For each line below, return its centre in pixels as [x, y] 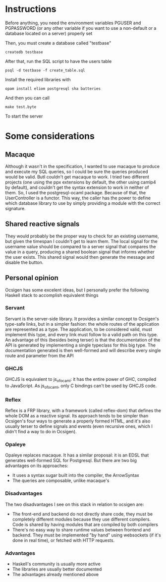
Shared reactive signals [42, 224]
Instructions [31, 9]
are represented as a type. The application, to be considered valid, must [79, 329]
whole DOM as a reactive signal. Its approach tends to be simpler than [77, 416]
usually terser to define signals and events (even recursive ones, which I [79, 426]
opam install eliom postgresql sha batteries [53, 88]
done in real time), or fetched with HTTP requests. [63, 540]
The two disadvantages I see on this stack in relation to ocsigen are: [75, 504]
